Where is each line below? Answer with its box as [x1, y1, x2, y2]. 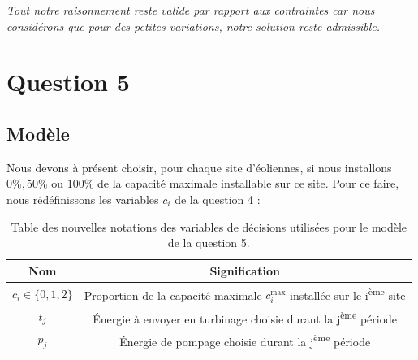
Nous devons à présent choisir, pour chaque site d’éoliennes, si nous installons [6, 158, 392, 176]
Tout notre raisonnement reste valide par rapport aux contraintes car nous [6, 2, 375, 18]
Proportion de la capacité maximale [84, 286, 262, 303]
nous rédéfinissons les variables [6, 190, 159, 207]
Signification [209, 262, 280, 279]
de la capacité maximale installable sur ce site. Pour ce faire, [97, 175, 399, 192]
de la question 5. [167, 234, 250, 251]
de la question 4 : [175, 190, 261, 207]
